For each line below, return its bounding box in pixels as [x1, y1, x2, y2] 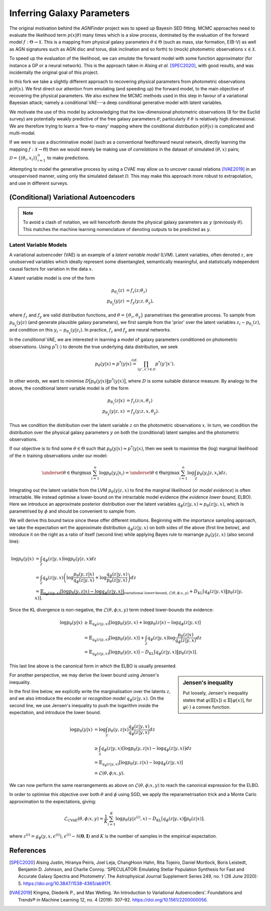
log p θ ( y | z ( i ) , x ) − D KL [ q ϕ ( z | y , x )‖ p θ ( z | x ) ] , [115, 815, 205, 823]
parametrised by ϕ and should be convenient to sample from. [9, 508, 137, 514]
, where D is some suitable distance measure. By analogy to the [125, 378, 258, 384]
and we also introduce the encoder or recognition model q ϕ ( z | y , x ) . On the [9, 696, 164, 703]
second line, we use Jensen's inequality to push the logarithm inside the [9, 702, 159, 708]
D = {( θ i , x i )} [9, 155, 38, 162]
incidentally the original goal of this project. [9, 69, 99, 75]
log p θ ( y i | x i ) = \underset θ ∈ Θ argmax [99, 470, 180, 477]
